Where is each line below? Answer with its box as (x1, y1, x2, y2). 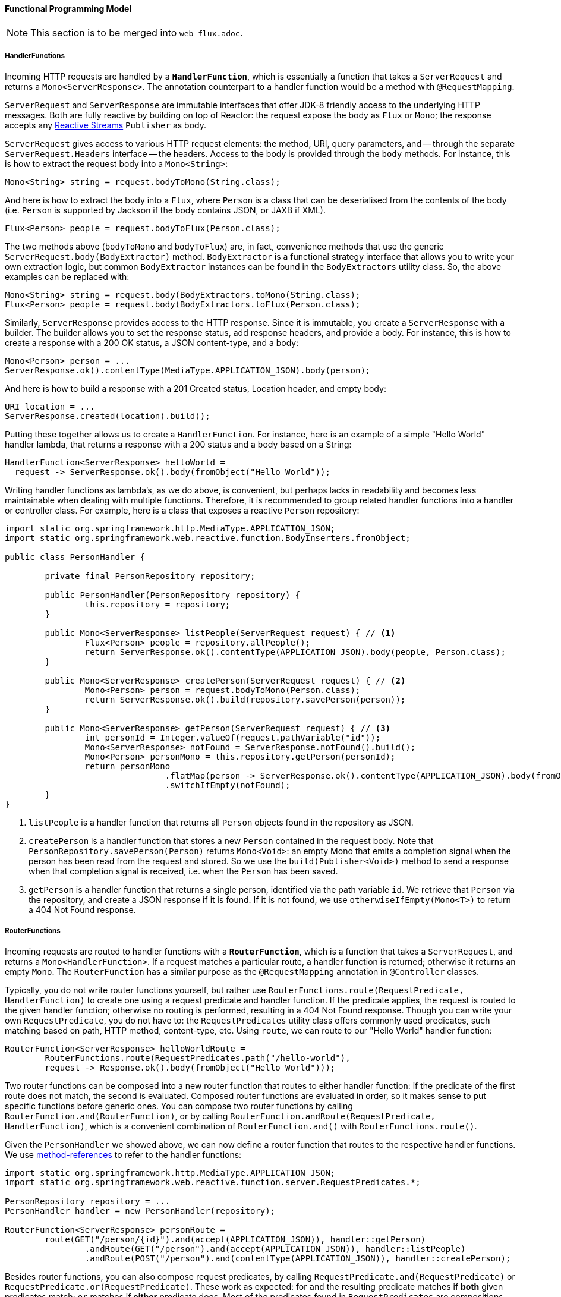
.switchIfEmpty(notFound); (165, 780, 291, 791)
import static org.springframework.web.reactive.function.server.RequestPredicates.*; (5, 1178, 421, 1188)
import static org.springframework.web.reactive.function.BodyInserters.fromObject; (5, 533, 411, 543)
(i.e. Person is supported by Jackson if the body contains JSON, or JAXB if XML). (5, 205, 326, 216)
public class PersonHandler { (5, 552, 146, 562)
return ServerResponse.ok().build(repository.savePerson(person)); (84, 695, 406, 705)
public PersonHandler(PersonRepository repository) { (45, 590, 301, 600)
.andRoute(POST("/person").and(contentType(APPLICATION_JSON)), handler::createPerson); (84, 1254, 511, 1264)
